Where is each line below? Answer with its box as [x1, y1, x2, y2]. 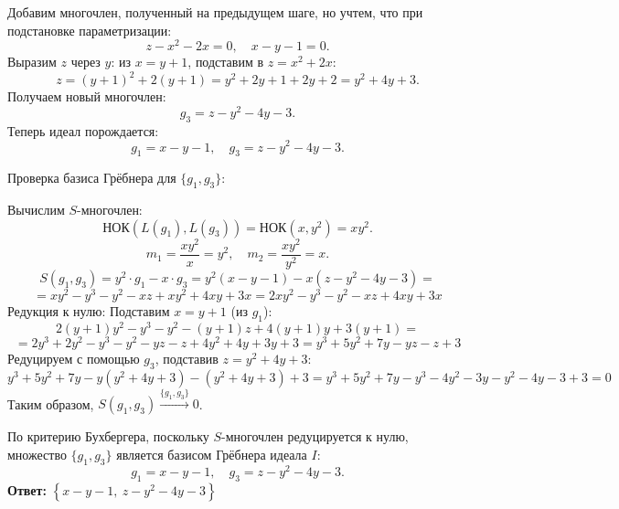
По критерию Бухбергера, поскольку [7, 427, 209, 446]
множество [7, 445, 67, 463]
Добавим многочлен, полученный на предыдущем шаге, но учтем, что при [7, 3, 423, 21]
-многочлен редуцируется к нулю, [221, 427, 409, 446]
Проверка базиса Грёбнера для [7, 168, 176, 187]
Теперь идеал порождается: [7, 121, 159, 140]
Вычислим [7, 200, 65, 219]
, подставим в [187, 52, 264, 71]
